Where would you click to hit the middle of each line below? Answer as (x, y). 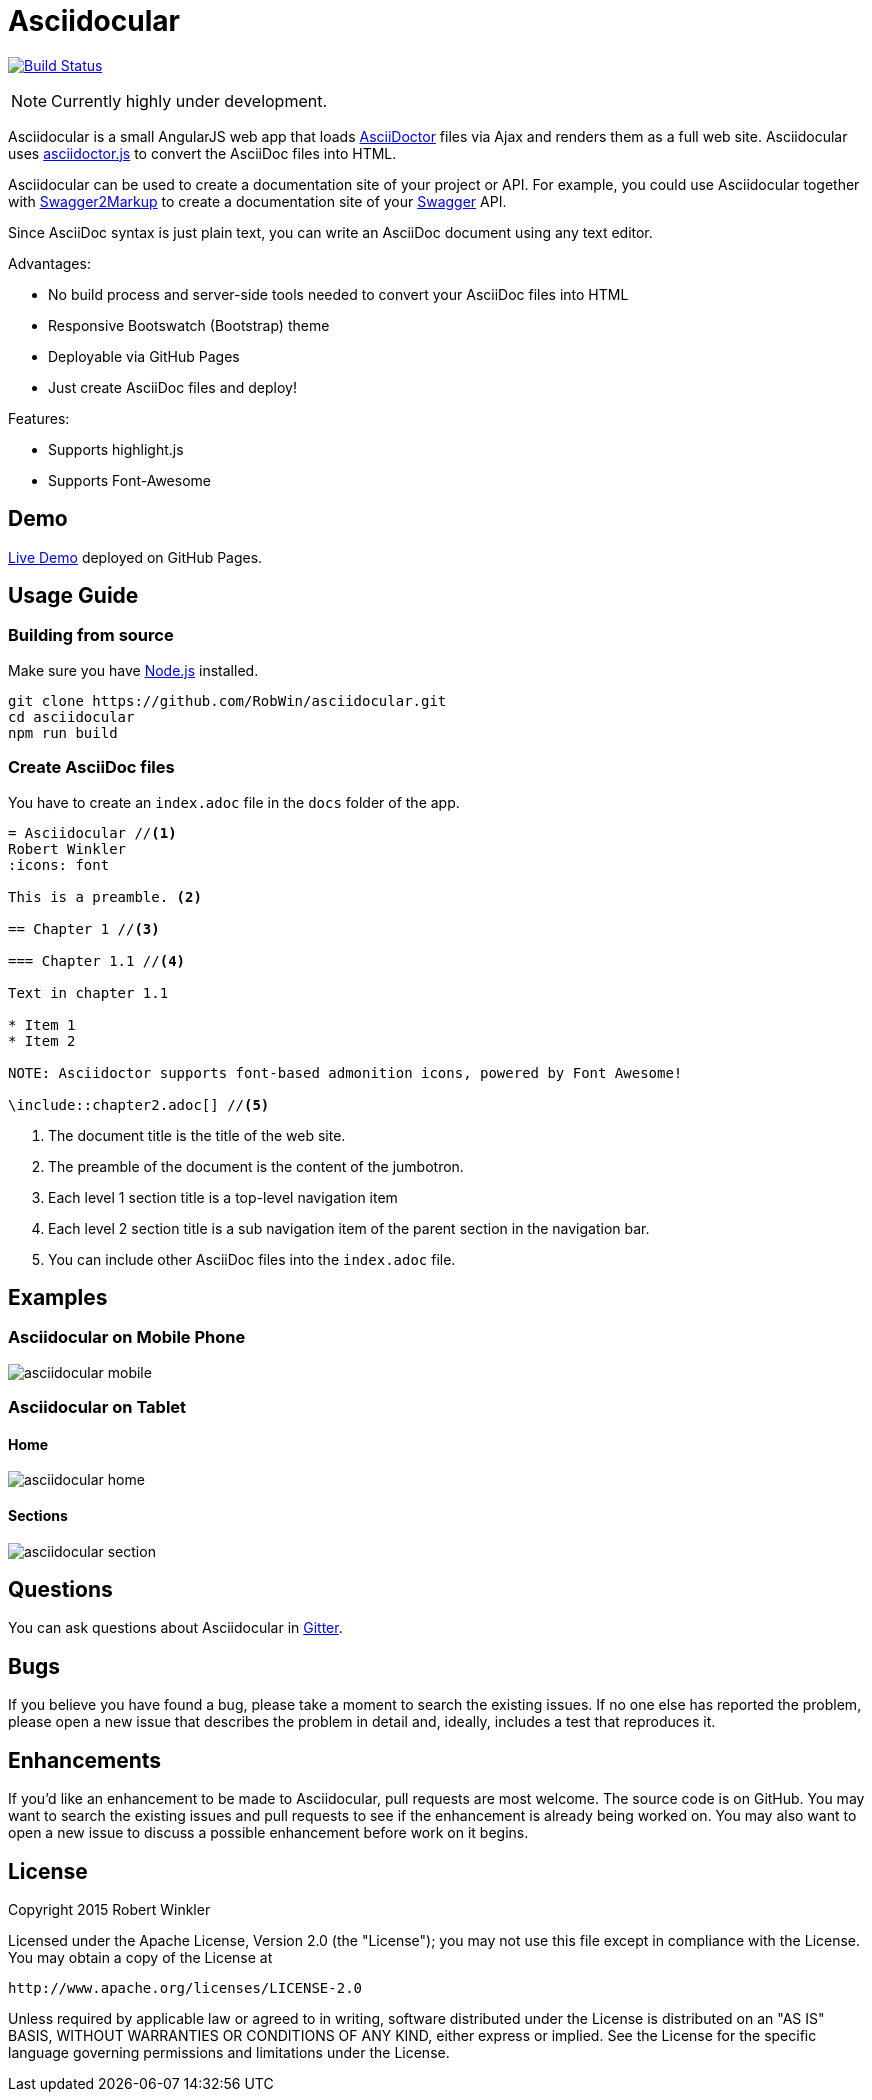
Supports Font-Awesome (129, 480)
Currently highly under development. (189, 100)
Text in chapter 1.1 (88, 992)
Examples (58, 1297)
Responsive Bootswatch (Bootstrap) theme (189, 325)
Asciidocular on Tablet (97, 1407)
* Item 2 (42, 1040)
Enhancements (85, 1760)
